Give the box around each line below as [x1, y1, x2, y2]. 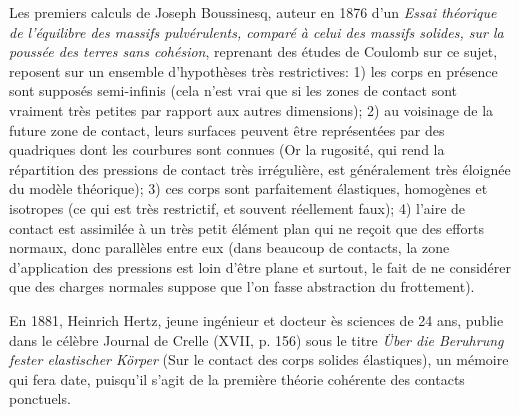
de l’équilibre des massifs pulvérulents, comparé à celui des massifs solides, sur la [9, 21, 504, 42]
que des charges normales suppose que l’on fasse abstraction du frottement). [9, 276, 475, 297]
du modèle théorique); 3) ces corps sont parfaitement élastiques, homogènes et [9, 178, 488, 199]
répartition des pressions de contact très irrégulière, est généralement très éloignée [9, 158, 511, 179]
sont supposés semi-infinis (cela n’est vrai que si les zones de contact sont [9, 80, 458, 101]
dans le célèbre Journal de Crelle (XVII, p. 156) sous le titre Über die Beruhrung [9, 329, 504, 350]
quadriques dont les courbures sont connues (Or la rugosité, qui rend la [9, 139, 445, 160]
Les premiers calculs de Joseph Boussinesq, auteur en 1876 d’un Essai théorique [9, 2, 497, 22]
